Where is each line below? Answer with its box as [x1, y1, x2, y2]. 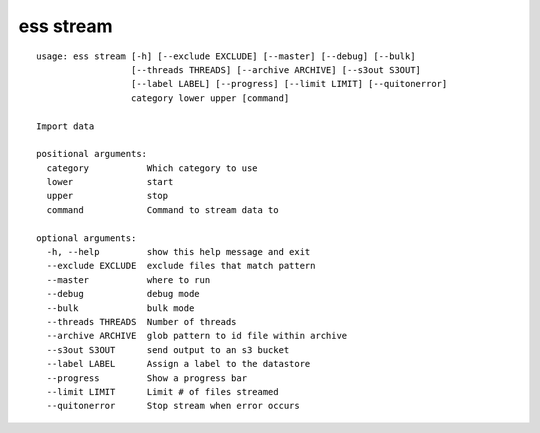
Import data [36, 120, 95, 132]
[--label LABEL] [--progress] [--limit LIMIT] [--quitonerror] [130, 78, 448, 90]
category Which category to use [46, 162, 259, 174]
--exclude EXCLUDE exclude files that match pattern [46, 260, 316, 272]
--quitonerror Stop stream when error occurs [46, 400, 300, 412]
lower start [46, 176, 174, 188]
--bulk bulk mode [46, 302, 195, 314]
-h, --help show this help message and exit [46, 246, 311, 258]
